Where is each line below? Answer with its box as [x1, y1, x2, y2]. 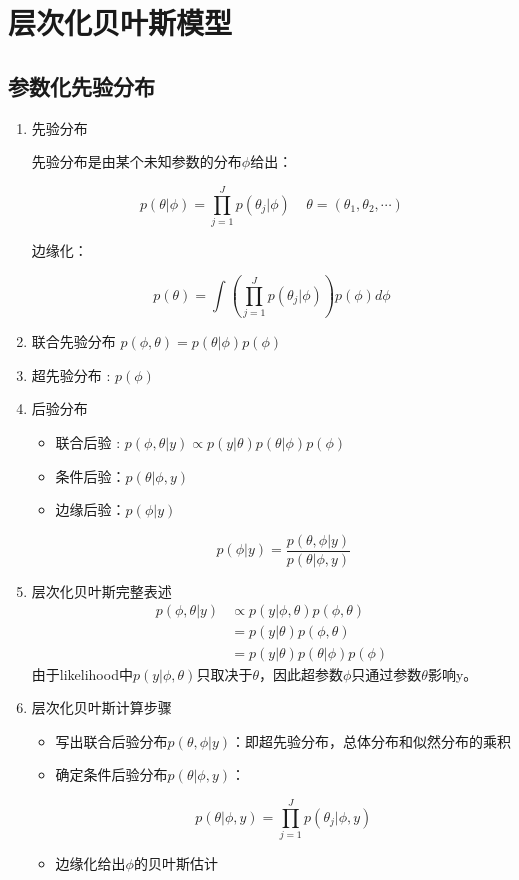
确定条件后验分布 [55, 764, 168, 785]
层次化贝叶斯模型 [8, 2, 233, 43]
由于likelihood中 [31, 663, 133, 684]
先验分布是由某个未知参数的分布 [31, 151, 242, 172]
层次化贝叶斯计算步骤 [31, 697, 172, 718]
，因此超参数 [258, 663, 343, 684]
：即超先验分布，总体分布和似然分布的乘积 [231, 730, 512, 751]
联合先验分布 [31, 331, 116, 352]
